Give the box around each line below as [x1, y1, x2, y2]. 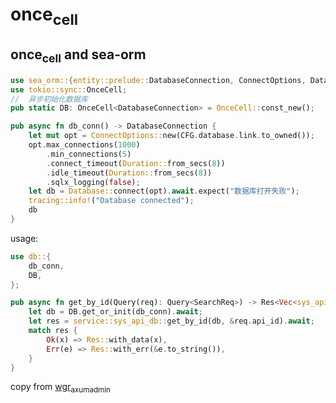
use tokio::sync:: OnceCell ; [10, 84, 128, 95]
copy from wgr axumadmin [10, 381, 111, 395]
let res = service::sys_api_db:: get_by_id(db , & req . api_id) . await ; [28, 316, 315, 327]
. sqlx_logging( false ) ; [46, 177, 141, 187]
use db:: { [10, 251, 52, 262]
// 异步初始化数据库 [10, 94, 88, 104]
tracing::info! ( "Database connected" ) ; [28, 196, 195, 206]
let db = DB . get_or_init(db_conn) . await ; [28, 307, 203, 317]
